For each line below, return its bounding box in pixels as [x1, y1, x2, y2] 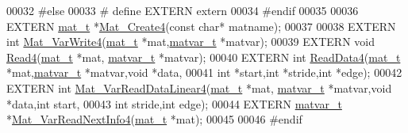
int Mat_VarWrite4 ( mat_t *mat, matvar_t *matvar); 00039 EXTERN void [6, 33, 375, 50]
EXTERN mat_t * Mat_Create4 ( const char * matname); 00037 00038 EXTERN [6, 17, 396, 34]
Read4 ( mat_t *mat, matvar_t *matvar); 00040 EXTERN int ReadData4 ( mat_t [6, 48, 401, 65]
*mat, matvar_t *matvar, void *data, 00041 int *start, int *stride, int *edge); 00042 [6, 64, 402, 81]
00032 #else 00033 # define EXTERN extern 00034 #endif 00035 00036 [6, 2, 359, 18]
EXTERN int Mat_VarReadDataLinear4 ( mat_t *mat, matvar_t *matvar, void [6, 79, 392, 96]
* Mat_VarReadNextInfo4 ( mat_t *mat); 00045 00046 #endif [6, 111, 302, 127]
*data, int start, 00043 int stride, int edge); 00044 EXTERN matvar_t [6, 95, 342, 112]
